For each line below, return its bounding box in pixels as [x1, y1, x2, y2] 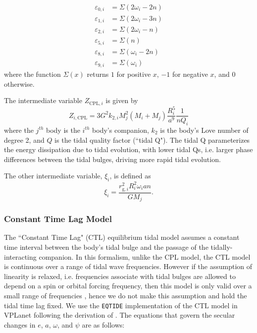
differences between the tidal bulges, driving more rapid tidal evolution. [4, 154, 221, 164]
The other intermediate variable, [4, 170, 103, 181]
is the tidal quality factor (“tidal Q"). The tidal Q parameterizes [54, 134, 250, 145]
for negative [172, 68, 208, 79]
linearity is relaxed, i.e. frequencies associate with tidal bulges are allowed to [4, 271, 236, 281]
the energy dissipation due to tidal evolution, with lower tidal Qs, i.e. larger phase [4, 144, 253, 155]
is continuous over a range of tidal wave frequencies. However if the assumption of [4, 261, 253, 272]
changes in [4, 319, 36, 330]
